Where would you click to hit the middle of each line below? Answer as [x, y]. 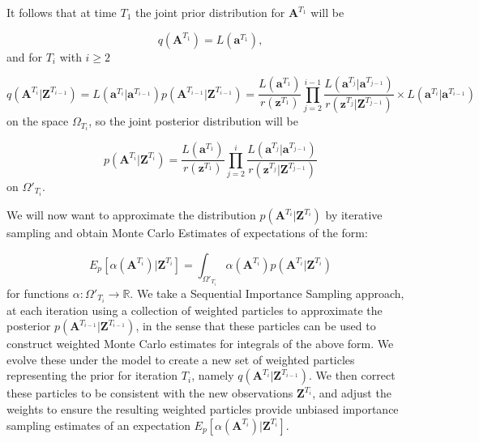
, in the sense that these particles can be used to [256, 326]
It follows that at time [62, 12]
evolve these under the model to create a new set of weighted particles [181, 359]
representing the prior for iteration [92, 375]
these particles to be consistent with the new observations [150, 393]
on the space [38, 121]
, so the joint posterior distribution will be [193, 121]
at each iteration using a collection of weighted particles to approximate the [195, 310]
